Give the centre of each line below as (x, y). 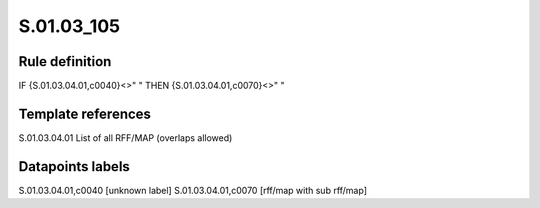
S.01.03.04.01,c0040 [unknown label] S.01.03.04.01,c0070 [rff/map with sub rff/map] (192, 190)
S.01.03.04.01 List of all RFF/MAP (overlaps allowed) (125, 137)
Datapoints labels (74, 166)
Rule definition (65, 61)
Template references (85, 113)
